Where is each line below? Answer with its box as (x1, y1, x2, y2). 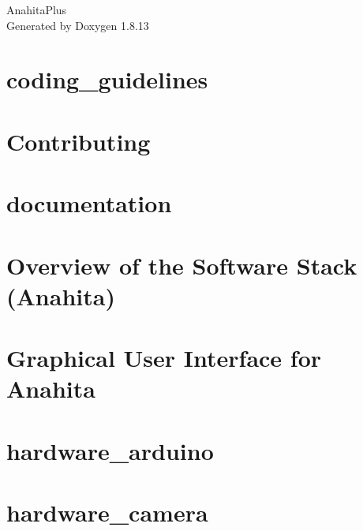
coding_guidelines (6, 63, 208, 95)
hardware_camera (6, 496, 208, 528)
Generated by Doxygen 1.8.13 (6, 17, 149, 33)
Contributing (6, 125, 151, 157)
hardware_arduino (6, 434, 214, 466)
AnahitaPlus (6, 2, 67, 17)
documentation (6, 187, 172, 219)
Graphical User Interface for (6, 342, 322, 374)
